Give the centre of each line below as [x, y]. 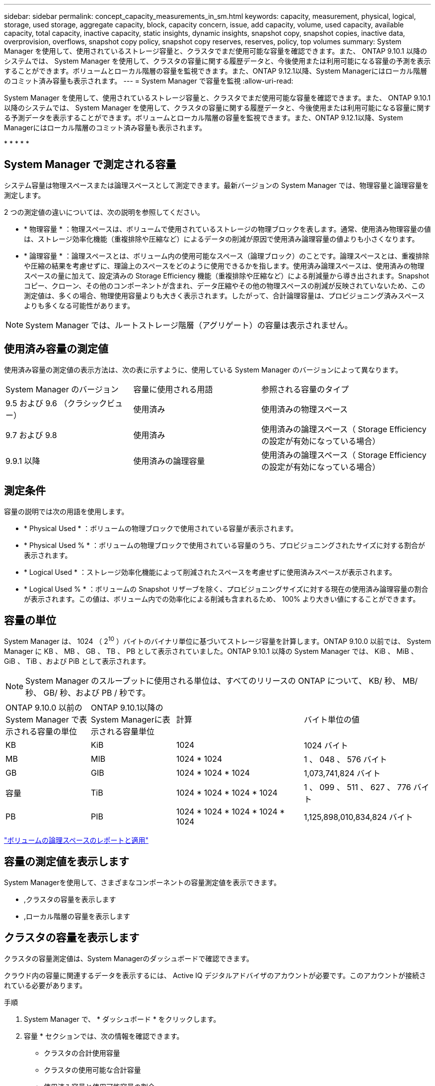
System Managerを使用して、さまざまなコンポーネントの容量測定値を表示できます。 [143, 882]
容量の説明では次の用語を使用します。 [66, 511]
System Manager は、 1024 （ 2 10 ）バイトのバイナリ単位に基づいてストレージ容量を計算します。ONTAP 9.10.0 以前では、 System [218, 641]
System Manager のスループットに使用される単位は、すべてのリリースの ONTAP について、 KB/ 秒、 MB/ [222, 681]
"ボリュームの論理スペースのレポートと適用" [76, 840]
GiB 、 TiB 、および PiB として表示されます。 [77, 661]
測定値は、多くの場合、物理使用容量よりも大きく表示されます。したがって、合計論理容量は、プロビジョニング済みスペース [224, 295]
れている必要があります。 [45, 985]
